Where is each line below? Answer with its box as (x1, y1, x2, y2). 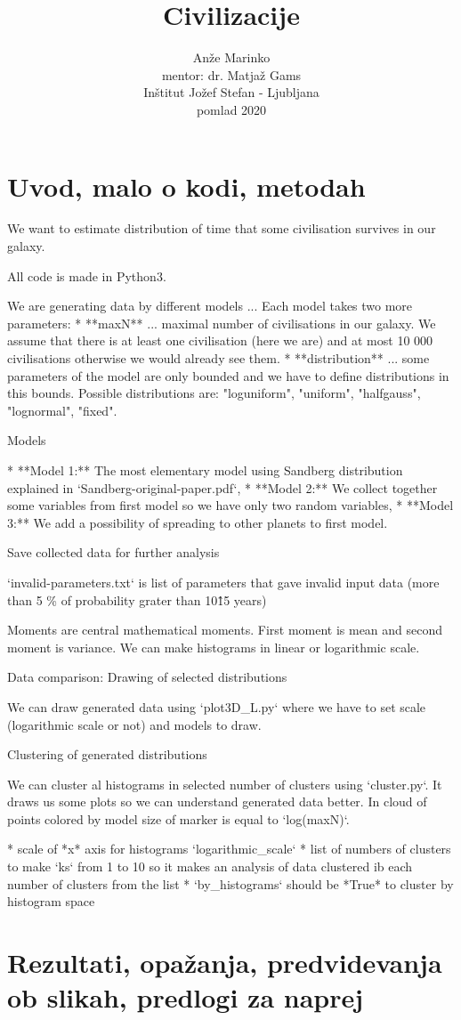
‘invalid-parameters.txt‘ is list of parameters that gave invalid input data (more (7, 572, 440, 591)
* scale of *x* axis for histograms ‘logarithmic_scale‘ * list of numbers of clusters (7, 839, 451, 858)
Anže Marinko (192, 48, 271, 67)
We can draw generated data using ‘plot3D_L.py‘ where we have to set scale (7, 697, 426, 716)
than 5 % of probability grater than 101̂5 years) (7, 590, 267, 609)
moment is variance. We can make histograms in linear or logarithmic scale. (7, 637, 420, 656)
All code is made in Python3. (7, 266, 166, 285)
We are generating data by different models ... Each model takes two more (7, 296, 413, 315)
